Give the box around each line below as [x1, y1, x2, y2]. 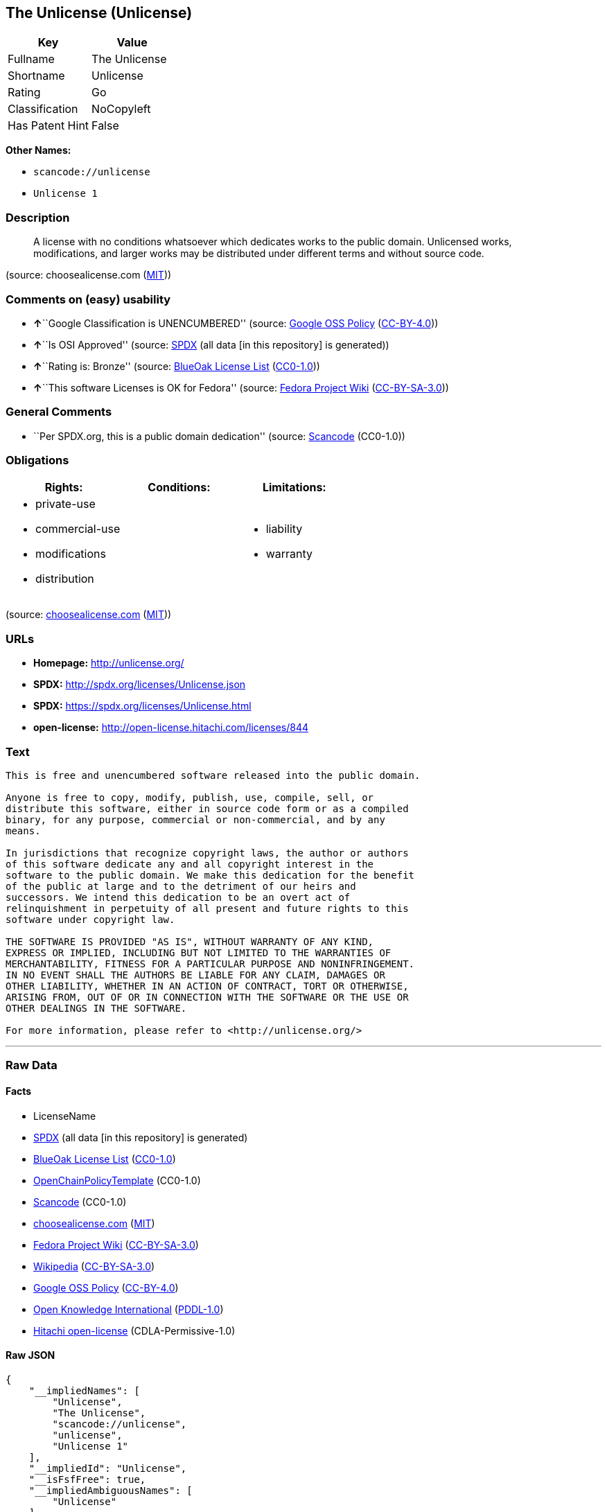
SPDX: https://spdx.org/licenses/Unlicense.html [33, 700, 252, 712]
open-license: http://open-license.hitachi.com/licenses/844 [33, 721, 309, 734]
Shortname [8, 69, 65, 83]
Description [6, 210, 70, 225]
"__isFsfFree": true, [28, 1473, 146, 1485]
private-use [35, 497, 96, 511]
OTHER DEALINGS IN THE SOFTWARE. [6, 1002, 187, 1014]
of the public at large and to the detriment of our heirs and [6, 880, 356, 892]
